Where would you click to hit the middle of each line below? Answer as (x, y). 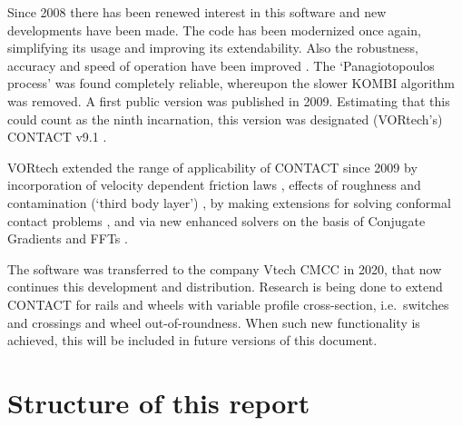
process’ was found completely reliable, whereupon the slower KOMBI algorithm (231, 83)
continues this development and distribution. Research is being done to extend (225, 287)
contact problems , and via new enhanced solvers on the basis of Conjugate (216, 220)
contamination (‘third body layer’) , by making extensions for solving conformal (229, 202)
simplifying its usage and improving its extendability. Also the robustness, (213, 48)
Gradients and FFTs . (68, 238)
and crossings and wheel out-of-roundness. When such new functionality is (214, 322)
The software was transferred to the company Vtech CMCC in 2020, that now (225, 268)
